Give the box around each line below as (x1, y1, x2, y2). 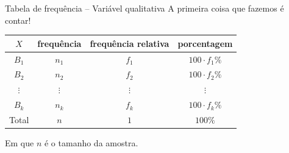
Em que (5, 137, 34, 149)
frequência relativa (90, 37, 169, 49)
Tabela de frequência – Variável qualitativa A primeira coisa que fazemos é (5, 2, 284, 14)
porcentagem (177, 37, 233, 49)
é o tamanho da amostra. (44, 137, 138, 149)
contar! (5, 13, 31, 26)
